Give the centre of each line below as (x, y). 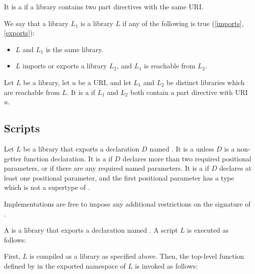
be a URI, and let (105, 82)
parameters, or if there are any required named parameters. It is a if (107, 168)
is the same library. (75, 49)
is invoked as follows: (166, 265)
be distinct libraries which (205, 82)
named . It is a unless (182, 148)
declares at (235, 168)
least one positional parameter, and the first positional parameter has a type (119, 177)
